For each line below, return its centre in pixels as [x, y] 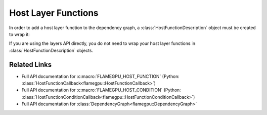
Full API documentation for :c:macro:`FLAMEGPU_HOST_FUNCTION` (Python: [101, 76]
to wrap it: [19, 34]
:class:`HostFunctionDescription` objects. [51, 50]
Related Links [30, 64]
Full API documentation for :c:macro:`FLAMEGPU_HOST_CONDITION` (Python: [101, 90]
